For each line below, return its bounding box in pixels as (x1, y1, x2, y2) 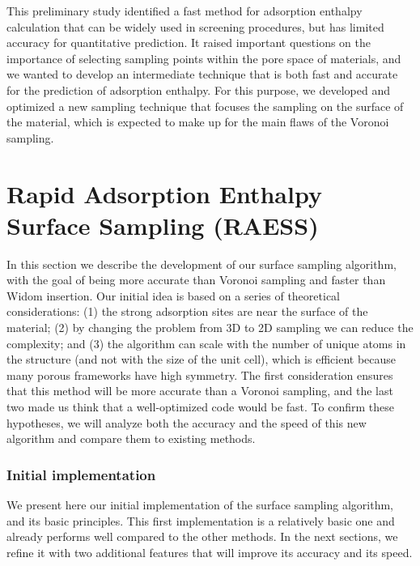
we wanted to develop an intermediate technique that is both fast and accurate (6, 66, 398, 83)
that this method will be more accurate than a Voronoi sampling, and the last (6, 382, 393, 399)
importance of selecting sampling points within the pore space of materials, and (6, 49, 401, 66)
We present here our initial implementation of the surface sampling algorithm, (6, 496, 394, 513)
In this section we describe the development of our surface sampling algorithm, (6, 255, 397, 272)
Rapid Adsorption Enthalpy (6, 177, 322, 210)
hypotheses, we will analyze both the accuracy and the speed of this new (6, 414, 367, 431)
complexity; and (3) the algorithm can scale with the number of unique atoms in (6, 334, 406, 351)
